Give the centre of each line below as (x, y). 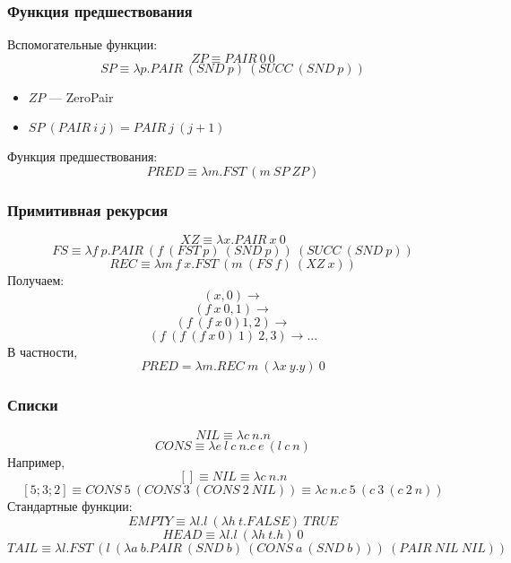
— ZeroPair (82, 96)
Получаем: (36, 280)
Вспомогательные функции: (82, 44)
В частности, (43, 351)
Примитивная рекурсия (88, 209)
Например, (36, 461)
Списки (33, 405)
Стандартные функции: (70, 506)
